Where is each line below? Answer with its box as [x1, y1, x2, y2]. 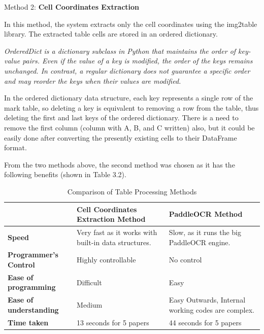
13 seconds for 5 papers [77, 317, 149, 327]
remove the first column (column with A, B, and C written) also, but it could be [4, 122, 255, 132]
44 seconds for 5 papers [169, 317, 242, 327]
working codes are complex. [169, 304, 254, 315]
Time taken [8, 317, 49, 327]
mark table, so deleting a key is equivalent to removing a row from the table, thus [4, 102, 259, 113]
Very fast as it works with [77, 226, 157, 237]
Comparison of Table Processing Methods [67, 186, 197, 196]
